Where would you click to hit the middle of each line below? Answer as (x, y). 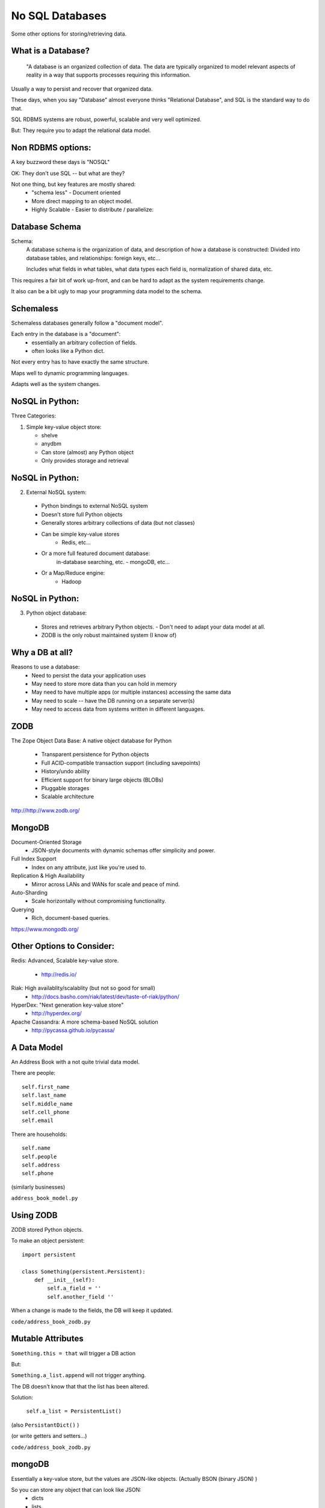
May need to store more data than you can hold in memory (104, 683)
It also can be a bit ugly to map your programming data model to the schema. (107, 291)
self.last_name (44, 1095)
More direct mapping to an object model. (82, 201)
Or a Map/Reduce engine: (73, 573)
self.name (36, 1148)
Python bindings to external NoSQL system (94, 506)
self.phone (38, 1174)
